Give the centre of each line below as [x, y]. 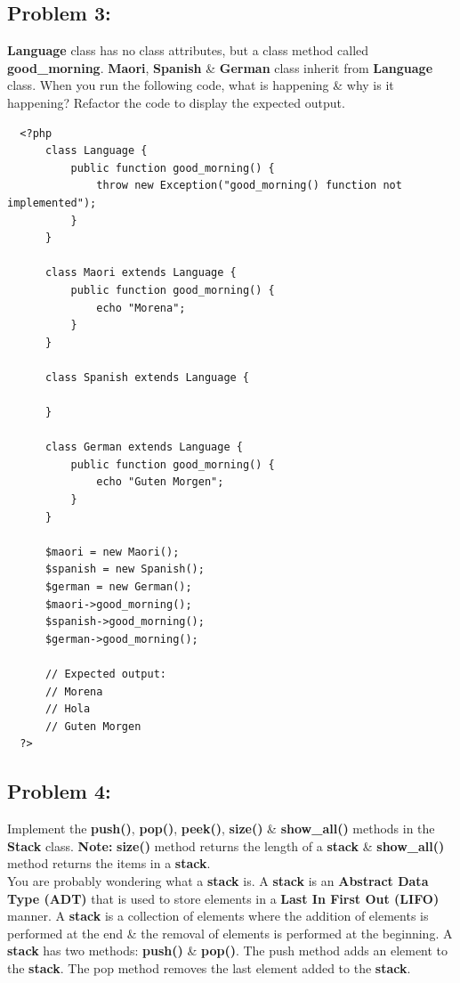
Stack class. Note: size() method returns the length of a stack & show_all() [226, 845]
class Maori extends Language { [141, 273]
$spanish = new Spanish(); [125, 569]
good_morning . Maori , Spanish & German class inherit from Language [220, 67]
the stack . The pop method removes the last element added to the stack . [209, 967]
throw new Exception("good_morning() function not [249, 186]
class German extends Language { [144, 447]
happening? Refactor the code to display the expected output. [176, 102]
